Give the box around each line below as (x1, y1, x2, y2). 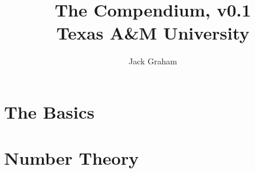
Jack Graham (129, 55, 177, 67)
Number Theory (4, 146, 139, 170)
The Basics (4, 99, 94, 123)
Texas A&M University (56, 21, 250, 45)
